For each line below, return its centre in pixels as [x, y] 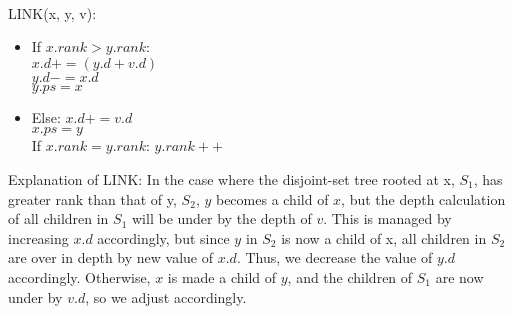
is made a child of [222, 276]
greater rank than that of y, [92, 198]
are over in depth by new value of [111, 257]
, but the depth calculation [423, 198]
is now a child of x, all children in [384, 237]
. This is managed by [387, 218]
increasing [38, 237]
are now [459, 276]
